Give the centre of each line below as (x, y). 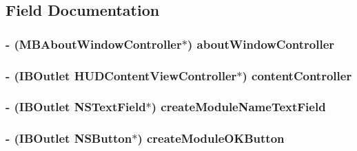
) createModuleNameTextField (238, 107)
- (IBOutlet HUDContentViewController (121, 75)
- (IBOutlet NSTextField (76, 107)
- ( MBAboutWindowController (94, 44)
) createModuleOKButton (211, 138)
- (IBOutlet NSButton (69, 138)
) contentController (297, 75)
